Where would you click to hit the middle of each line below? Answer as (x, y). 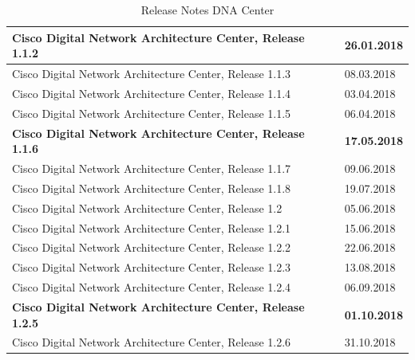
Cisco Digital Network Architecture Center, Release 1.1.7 (152, 168)
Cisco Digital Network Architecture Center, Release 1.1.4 (152, 93)
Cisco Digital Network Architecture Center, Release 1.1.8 (152, 188)
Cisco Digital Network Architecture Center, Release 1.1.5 (152, 113)
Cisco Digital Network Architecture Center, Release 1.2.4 (152, 287)
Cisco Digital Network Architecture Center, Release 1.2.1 (152, 227)
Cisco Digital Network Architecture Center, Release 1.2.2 (152, 247)
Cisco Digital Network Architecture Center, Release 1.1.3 (152, 74)
